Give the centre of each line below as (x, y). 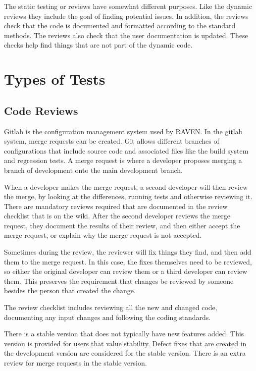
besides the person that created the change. (70, 291)
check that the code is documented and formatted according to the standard (120, 26)
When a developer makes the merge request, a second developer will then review (126, 186)
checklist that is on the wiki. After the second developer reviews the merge (117, 216)
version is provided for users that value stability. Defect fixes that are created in (125, 343)
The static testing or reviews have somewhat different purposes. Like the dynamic (128, 6)
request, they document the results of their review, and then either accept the (122, 225)
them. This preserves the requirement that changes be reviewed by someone (119, 281)
